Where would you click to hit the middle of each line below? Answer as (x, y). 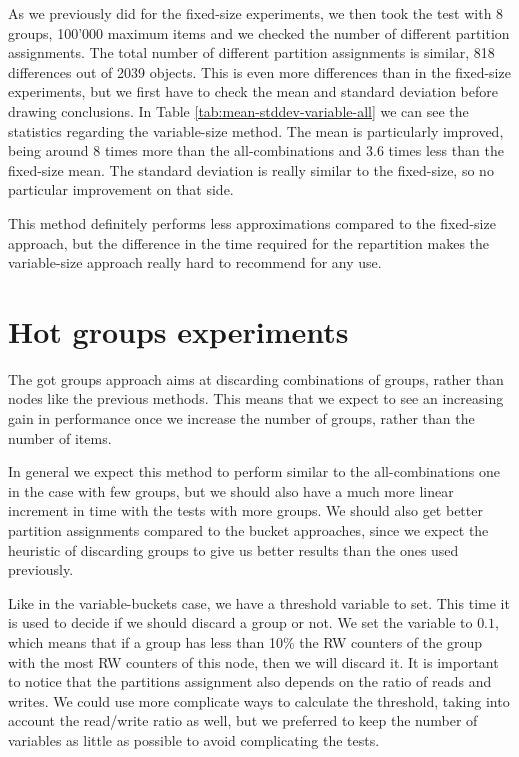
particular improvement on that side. (121, 189)
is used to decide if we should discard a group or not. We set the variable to (240, 622)
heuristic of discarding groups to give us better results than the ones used (233, 549)
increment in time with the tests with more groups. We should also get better (245, 510)
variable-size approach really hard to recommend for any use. (195, 262)
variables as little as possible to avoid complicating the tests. (194, 739)
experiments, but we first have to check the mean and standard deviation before (253, 91)
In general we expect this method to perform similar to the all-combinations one (254, 471)
